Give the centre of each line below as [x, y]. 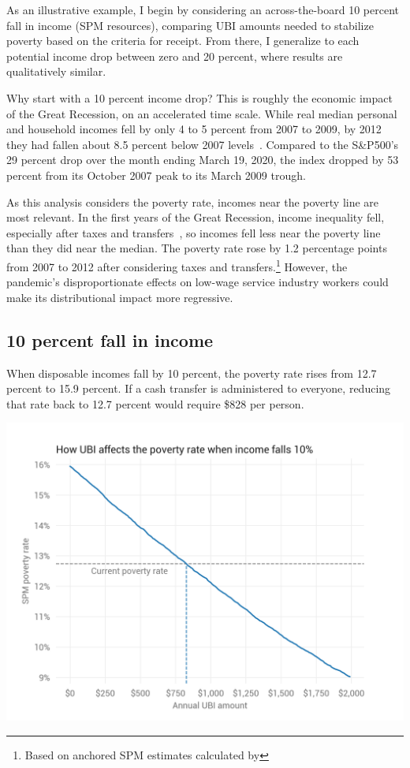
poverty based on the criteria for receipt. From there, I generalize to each [183, 41]
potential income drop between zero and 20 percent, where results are [175, 56]
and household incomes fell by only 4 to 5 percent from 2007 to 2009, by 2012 [194, 129]
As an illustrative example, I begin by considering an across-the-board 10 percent [203, 9]
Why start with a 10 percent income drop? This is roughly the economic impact [199, 97]
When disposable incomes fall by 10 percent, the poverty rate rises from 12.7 [192, 373]
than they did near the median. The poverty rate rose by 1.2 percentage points [197, 248]
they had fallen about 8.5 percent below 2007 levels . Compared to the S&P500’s [203, 144]
